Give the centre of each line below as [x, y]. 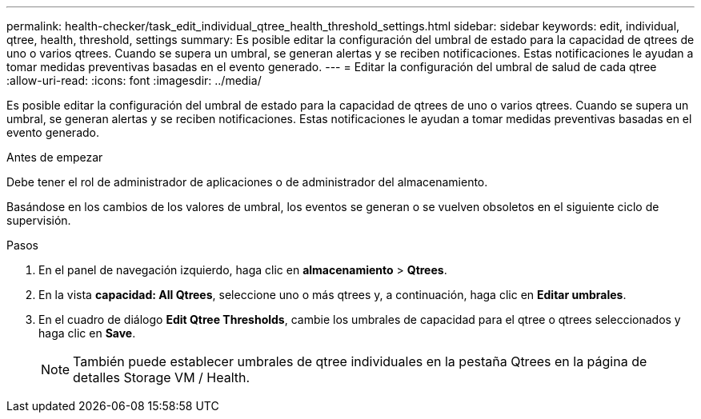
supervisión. [39, 220]
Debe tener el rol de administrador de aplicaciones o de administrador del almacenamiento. [247, 182]
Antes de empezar [55, 157]
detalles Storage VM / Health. [162, 377]
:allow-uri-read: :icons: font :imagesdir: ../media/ [134, 80]
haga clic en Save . [87, 333]
